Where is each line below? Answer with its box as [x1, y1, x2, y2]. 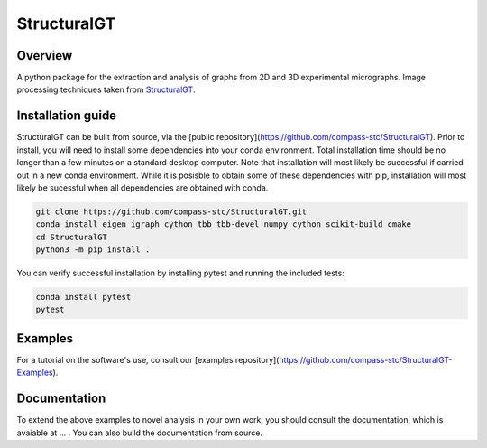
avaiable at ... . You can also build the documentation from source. [16, 427, 263, 438]
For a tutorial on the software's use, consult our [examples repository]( [16, 354, 280, 365]
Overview [16, 48, 73, 63]
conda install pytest [35, 292, 132, 303]
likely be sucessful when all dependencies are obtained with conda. [16, 182, 269, 193]
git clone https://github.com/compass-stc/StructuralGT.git [35, 206, 308, 217]
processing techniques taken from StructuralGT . [16, 84, 196, 95]
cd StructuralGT [35, 231, 108, 242]
